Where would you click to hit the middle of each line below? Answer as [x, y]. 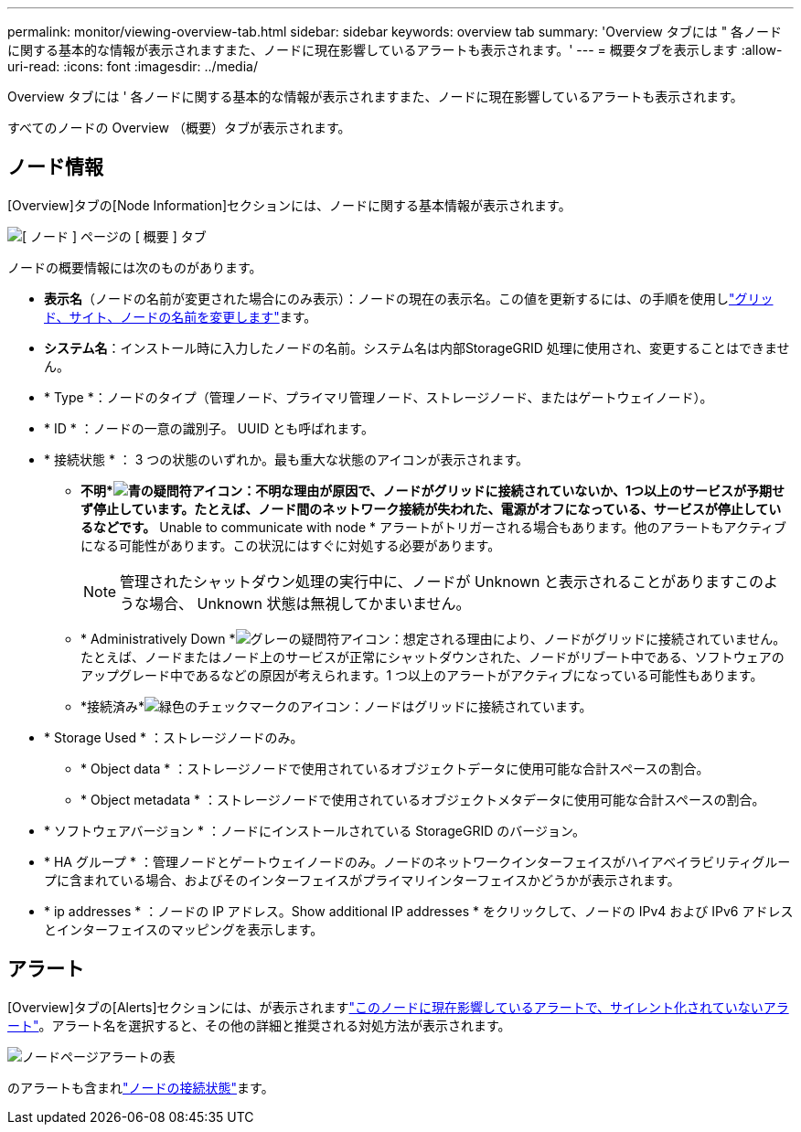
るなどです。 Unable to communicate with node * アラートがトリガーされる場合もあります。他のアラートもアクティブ [434, 527]
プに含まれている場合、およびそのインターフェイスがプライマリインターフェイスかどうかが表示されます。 [362, 880]
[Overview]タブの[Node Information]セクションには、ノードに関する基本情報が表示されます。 [289, 205]
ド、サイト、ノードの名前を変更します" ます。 [181, 316]
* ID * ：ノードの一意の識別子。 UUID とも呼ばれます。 [209, 428]
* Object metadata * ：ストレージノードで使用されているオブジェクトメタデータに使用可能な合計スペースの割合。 [423, 799]
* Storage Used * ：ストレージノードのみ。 [174, 737]
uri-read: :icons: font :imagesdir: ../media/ [133, 66]
